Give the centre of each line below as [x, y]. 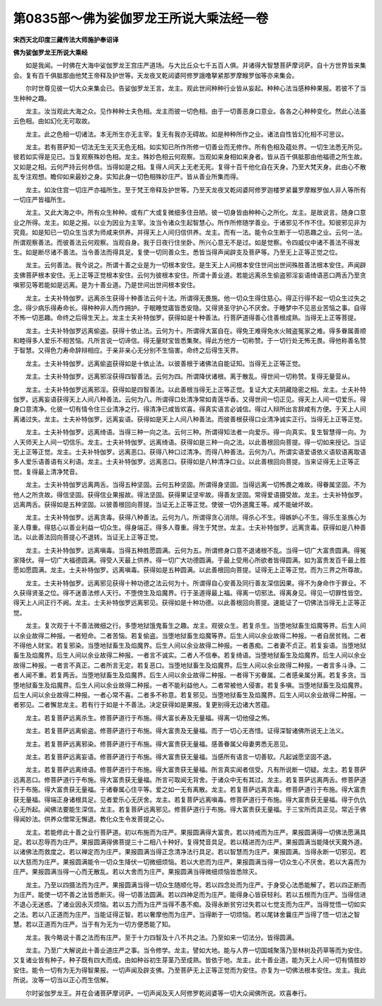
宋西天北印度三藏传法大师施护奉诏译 [66, 40]
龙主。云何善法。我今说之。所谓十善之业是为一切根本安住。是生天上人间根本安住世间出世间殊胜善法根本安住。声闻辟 [196, 265]
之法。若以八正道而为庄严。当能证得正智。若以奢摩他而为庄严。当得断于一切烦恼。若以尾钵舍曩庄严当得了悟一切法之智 [186, 914]
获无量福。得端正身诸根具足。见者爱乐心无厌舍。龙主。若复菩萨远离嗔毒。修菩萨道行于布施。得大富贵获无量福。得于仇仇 [190, 800]
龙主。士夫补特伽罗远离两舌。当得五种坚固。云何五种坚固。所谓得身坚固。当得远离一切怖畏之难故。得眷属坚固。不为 [196, 485]
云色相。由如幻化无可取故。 [53, 121]
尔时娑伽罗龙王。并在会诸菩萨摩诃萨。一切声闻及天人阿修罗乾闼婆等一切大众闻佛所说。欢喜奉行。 [168, 993]
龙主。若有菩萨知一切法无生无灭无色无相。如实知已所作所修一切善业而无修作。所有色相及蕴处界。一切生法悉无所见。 [196, 147]
